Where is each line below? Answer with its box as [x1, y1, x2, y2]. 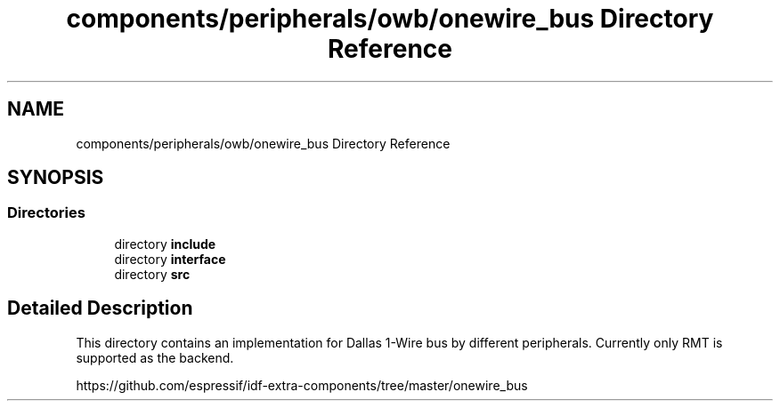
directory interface [114, 251, 226, 267]
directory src [114, 266, 191, 282]
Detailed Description [7, 297, 193, 320]
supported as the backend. [76, 349, 234, 365]
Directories [7, 204, 85, 222]
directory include [114, 236, 216, 252]
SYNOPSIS [7, 166, 104, 189]
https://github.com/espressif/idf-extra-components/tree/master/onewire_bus [76, 377, 528, 393]
